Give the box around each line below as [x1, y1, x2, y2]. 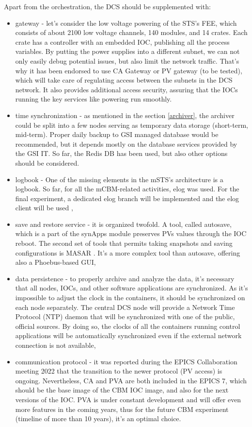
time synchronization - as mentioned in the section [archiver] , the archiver [15, 110, 235, 120]
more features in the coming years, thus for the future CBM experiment [15, 404, 229, 414]
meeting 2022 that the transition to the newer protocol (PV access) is [15, 366, 222, 376]
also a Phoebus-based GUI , [15, 257, 96, 267]
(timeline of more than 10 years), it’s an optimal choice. [15, 413, 181, 424]
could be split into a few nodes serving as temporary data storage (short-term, [15, 120, 248, 130]
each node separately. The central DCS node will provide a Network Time [15, 302, 235, 312]
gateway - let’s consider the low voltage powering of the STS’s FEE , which [15, 17, 237, 28]
